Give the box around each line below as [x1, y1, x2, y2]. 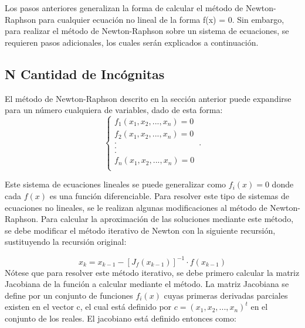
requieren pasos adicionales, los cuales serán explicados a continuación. [5, 36, 259, 48]
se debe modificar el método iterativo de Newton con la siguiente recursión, [5, 224, 276, 236]
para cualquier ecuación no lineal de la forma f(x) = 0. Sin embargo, [38, 13, 284, 25]
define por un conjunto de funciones [5, 289, 133, 301]
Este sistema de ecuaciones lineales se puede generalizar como [5, 178, 226, 190]
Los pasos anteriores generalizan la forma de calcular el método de [5, 2, 243, 13]
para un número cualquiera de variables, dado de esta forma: [5, 104, 223, 116]
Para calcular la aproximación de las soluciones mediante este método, [40, 213, 294, 225]
